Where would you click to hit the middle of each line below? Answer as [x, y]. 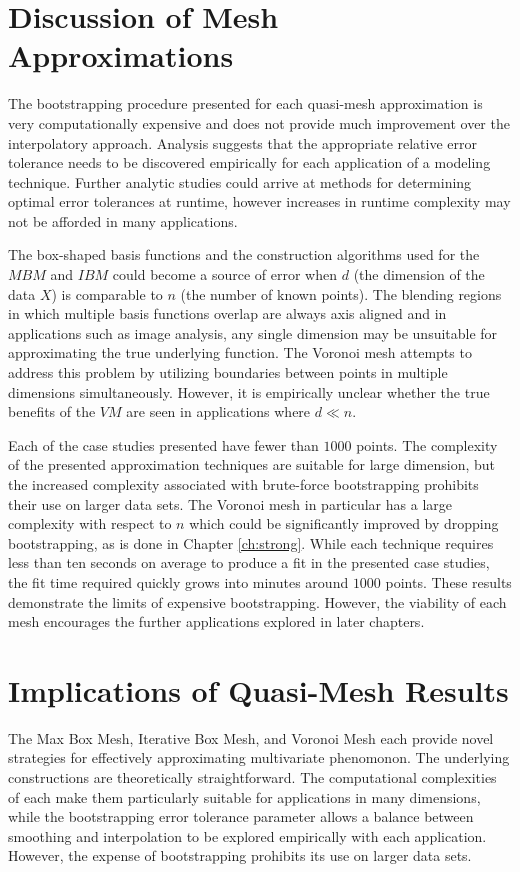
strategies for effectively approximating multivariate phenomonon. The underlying [259, 757]
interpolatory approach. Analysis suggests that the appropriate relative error [242, 142]
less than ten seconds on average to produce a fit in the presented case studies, [249, 562]
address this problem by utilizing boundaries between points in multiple [228, 372]
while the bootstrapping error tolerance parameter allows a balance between [241, 816]
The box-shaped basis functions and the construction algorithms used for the [244, 254]
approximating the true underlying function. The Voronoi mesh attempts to [240, 352]
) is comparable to [107, 293]
